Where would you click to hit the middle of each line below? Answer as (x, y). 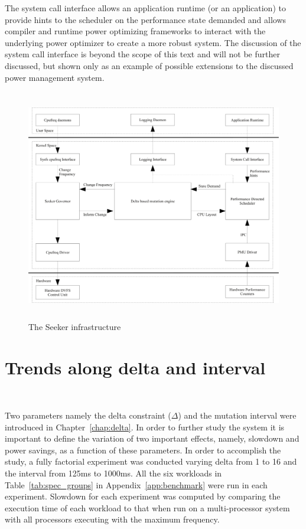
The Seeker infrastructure (75, 326)
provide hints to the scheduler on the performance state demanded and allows (146, 19)
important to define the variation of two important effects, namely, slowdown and (152, 438)
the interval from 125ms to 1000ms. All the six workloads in (113, 473)
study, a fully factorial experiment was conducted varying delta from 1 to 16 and (151, 461)
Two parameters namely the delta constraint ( (88, 415)
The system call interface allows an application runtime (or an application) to (145, 8)
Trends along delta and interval (135, 367)
